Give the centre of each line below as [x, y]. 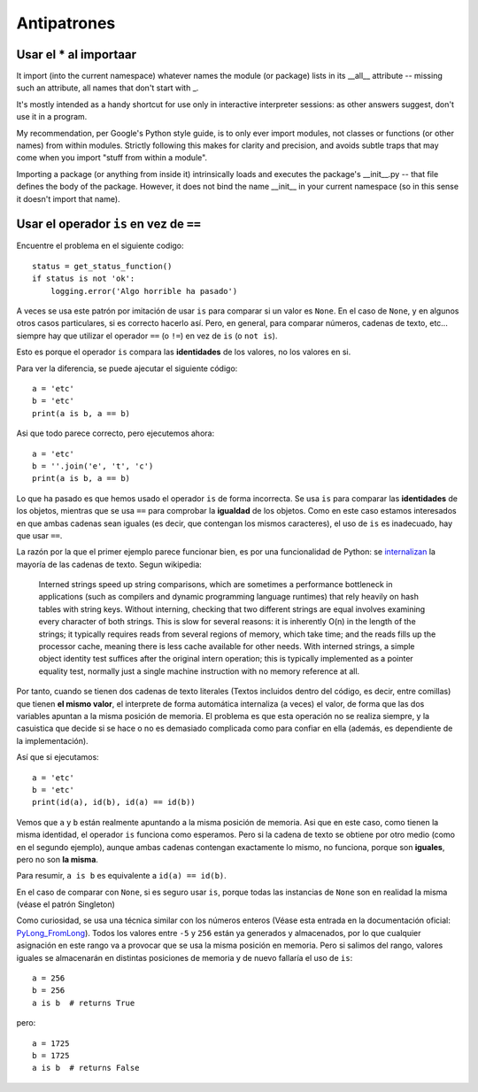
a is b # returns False [86, 1068]
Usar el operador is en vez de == [108, 225]
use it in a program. [52, 117]
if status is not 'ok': [84, 279]
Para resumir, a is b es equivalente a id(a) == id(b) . [122, 876]
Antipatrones [66, 23]
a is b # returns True [84, 1003]
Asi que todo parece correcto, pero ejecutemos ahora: [116, 433]
